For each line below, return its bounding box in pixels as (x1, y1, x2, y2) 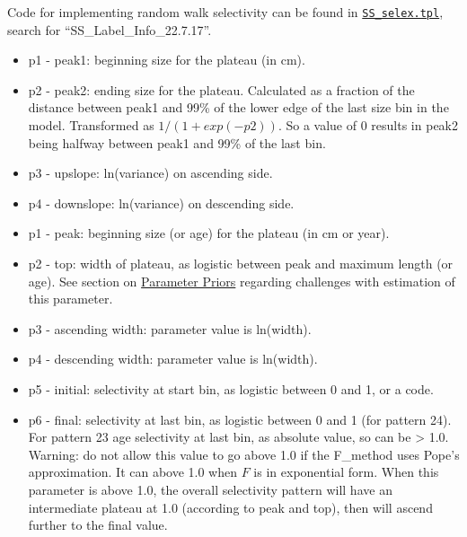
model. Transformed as (28, 116, 154, 135)
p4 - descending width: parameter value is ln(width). (28, 349, 318, 368)
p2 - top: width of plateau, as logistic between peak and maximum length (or (28, 254, 454, 272)
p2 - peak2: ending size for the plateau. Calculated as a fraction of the (28, 80, 415, 99)
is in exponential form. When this (253, 462, 439, 481)
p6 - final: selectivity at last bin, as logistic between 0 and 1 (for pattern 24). (28, 409, 452, 428)
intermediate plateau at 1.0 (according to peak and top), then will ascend (28, 497, 433, 516)
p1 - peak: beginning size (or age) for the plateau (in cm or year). (28, 224, 390, 242)
